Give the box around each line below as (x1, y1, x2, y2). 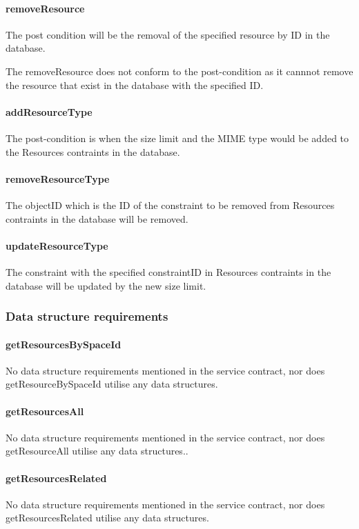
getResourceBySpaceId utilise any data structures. (6, 377, 218, 391)
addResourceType (6, 104, 93, 119)
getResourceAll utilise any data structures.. (6, 443, 188, 458)
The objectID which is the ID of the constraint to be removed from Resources (6, 197, 335, 212)
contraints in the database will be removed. (6, 211, 188, 226)
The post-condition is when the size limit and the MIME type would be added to (6, 130, 349, 145)
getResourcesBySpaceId (6, 337, 122, 351)
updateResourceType (6, 238, 108, 252)
